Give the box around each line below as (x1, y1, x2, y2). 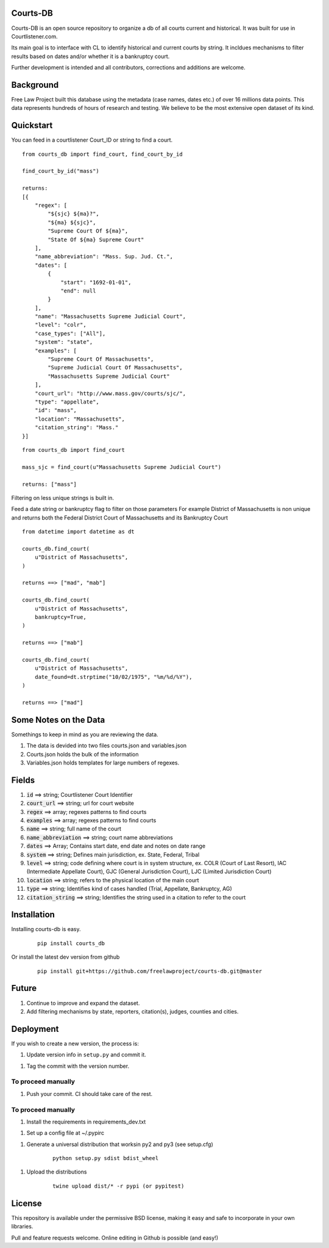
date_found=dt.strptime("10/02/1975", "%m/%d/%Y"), (34, 673, 193, 680)
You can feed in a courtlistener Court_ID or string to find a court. (11, 136, 173, 143)
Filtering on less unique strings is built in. (11, 494, 114, 501)
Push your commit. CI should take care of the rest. (26, 1090, 153, 1097)
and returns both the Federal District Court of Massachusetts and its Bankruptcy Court (11, 513, 228, 521)
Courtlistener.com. (11, 32, 58, 40)
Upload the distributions (26, 1168, 87, 1175)
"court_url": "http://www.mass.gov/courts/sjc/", (34, 390, 186, 397)
